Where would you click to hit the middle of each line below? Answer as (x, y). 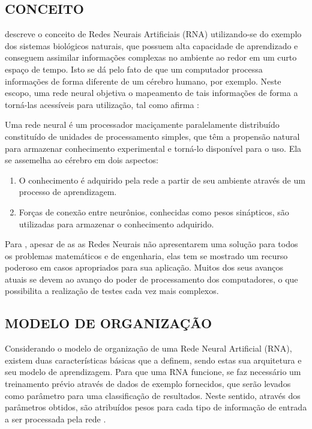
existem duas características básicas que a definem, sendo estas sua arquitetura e (153, 360)
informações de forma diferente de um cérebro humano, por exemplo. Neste (143, 81)
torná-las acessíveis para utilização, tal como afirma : (102, 104)
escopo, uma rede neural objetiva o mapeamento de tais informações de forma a (151, 93)
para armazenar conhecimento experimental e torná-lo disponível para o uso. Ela (153, 148)
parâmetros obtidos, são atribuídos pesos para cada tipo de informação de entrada (156, 407)
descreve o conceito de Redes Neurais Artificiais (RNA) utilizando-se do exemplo (153, 34)
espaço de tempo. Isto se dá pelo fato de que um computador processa (134, 69)
